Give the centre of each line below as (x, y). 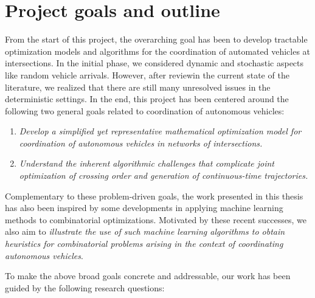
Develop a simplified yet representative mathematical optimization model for (160, 131)
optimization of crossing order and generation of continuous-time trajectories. (164, 175)
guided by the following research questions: (85, 287)
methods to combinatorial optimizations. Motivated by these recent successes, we (156, 219)
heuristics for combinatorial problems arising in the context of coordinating (144, 244)
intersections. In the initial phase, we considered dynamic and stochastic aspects (154, 63)
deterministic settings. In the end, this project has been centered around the (147, 99)
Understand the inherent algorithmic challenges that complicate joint (147, 163)
